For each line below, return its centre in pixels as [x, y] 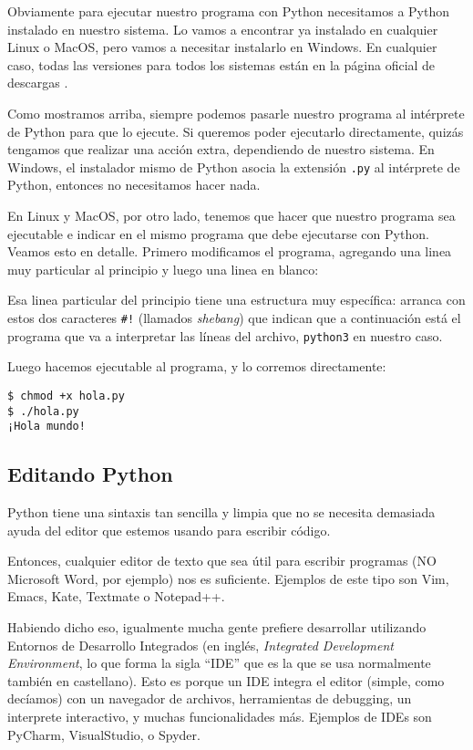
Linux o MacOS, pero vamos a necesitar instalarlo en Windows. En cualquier [222, 47]
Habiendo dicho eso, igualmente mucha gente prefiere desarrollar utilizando [217, 627]
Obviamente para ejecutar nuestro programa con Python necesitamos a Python [228, 11]
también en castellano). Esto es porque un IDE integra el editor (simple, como [226, 680]
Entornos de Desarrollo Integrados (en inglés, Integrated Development [201, 645]
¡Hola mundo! [46, 427]
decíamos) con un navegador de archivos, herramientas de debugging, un [210, 698]
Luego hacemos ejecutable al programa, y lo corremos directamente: [197, 366]
